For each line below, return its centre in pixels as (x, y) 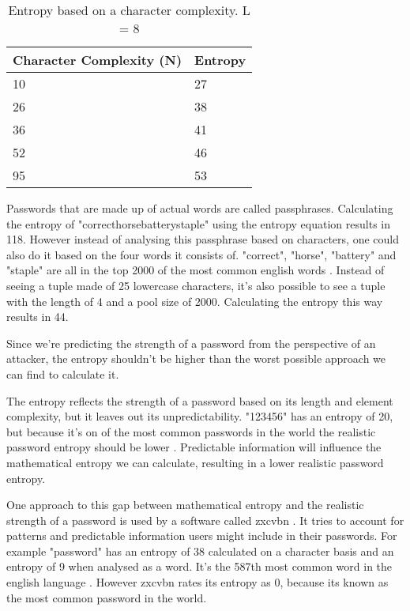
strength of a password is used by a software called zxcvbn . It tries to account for (205, 520)
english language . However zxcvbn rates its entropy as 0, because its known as (197, 582)
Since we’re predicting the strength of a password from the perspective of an (191, 343)
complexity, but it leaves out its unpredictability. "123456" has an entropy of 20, (200, 416)
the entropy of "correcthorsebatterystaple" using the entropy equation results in (198, 223)
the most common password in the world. (107, 597)
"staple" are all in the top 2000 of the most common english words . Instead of (196, 270)
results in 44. (38, 317)
